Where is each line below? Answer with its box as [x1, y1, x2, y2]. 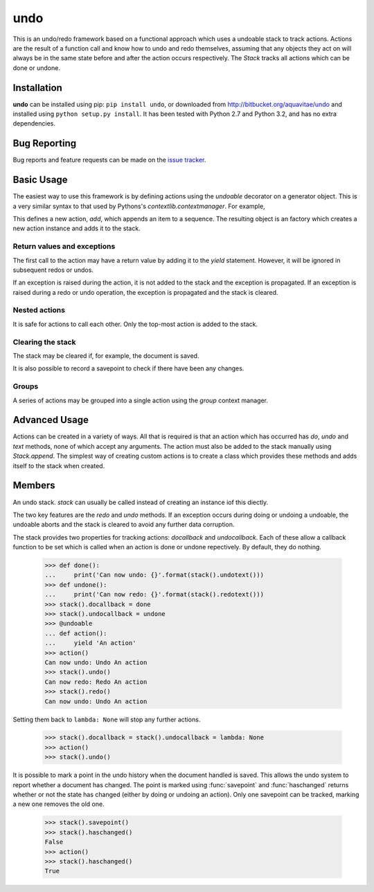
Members [12, 479, 55, 492]
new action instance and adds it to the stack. [12, 224, 141, 232]
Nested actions [12, 305, 66, 315]
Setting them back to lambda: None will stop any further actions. [12, 715, 201, 723]
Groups [12, 381, 39, 391]
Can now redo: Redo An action [44, 678, 148, 686]
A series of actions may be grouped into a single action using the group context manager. [12, 396, 268, 404]
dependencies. [12, 119, 55, 128]
